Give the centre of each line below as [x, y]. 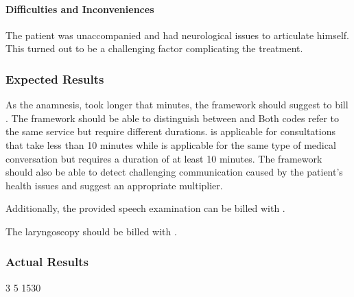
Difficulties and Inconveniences [80, 9]
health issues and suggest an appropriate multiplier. [114, 185]
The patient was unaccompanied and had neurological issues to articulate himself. [177, 35]
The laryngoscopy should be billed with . [91, 231]
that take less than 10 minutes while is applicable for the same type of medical [171, 144]
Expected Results [55, 79]
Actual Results [47, 262]
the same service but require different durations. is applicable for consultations [170, 131]
